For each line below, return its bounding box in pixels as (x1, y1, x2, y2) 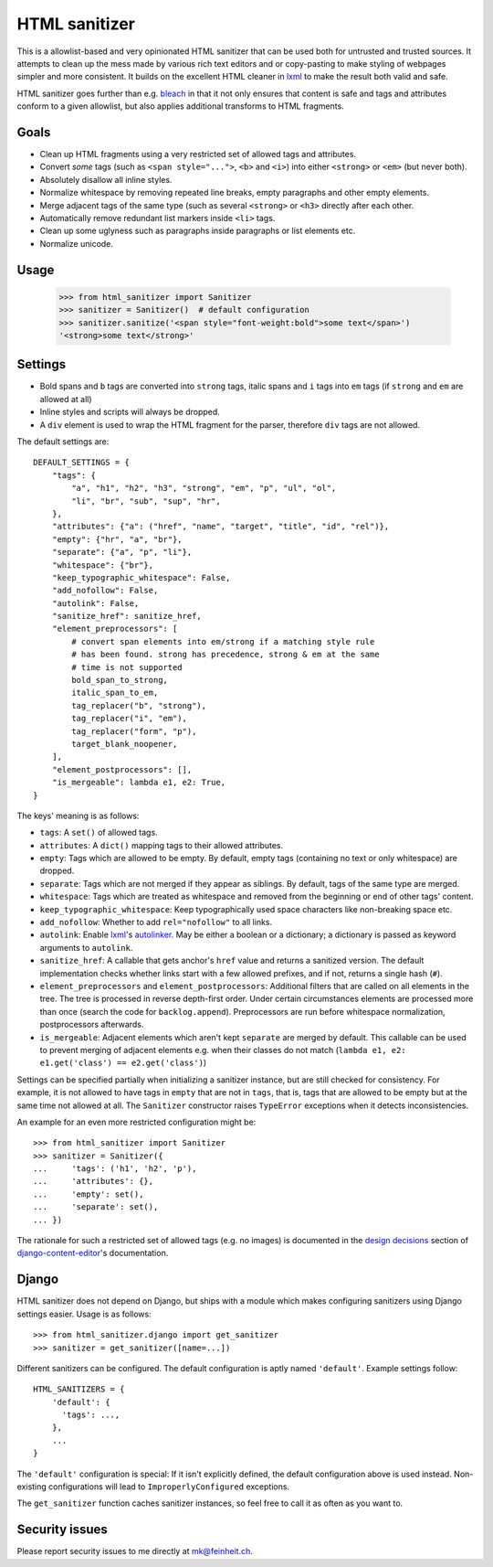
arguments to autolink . (39, 942, 133, 953)
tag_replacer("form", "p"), (71, 726, 197, 736)
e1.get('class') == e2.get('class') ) (39, 1057, 207, 1069)
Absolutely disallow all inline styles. (39, 174, 173, 185)
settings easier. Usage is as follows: (16, 1308, 152, 1319)
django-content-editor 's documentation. (16, 1248, 169, 1259)
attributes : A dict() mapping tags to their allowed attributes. (39, 839, 284, 850)
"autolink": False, (51, 598, 140, 608)
